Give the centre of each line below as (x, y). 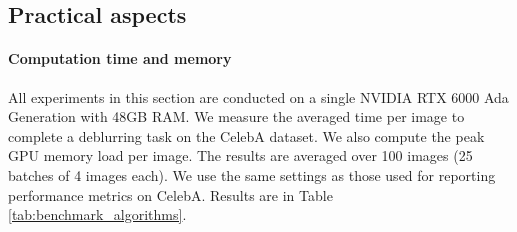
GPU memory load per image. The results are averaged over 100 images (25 (240, 155)
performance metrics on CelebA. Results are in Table (170, 194)
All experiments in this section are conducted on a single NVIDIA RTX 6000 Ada (258, 96)
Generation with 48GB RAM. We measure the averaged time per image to (236, 116)
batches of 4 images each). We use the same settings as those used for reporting (252, 174)
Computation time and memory (120, 58)
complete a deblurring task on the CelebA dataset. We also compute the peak (246, 135)
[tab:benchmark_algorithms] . (97, 214)
